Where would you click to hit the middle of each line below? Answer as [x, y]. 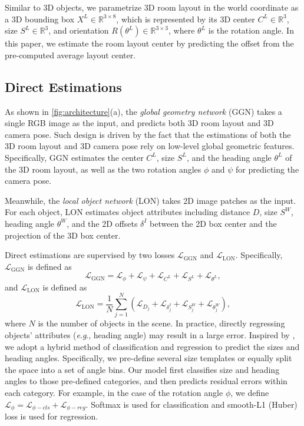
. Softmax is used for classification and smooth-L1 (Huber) [191, 404]
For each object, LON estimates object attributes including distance [128, 212]
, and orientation [79, 30]
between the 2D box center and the [213, 223]
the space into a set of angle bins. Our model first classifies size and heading [142, 369]
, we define [250, 393]
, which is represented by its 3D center [186, 19]
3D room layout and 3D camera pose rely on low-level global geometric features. [150, 146]
